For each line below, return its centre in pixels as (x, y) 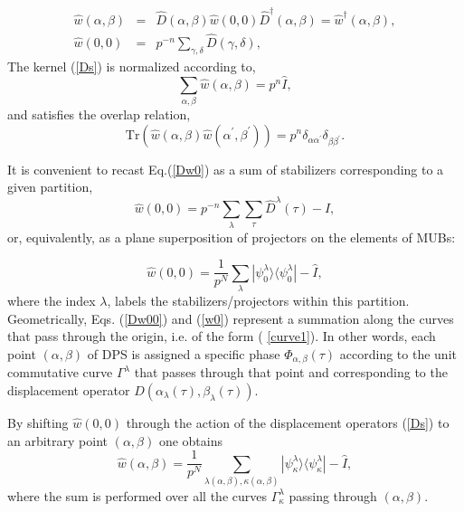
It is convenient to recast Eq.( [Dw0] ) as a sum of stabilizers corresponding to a (226, 169)
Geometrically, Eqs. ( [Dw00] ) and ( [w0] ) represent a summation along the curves (231, 318)
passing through (333, 495)
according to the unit (398, 353)
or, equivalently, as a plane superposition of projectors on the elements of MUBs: (232, 237)
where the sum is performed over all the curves (137, 495)
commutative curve (60, 372)
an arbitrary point (57, 440)
